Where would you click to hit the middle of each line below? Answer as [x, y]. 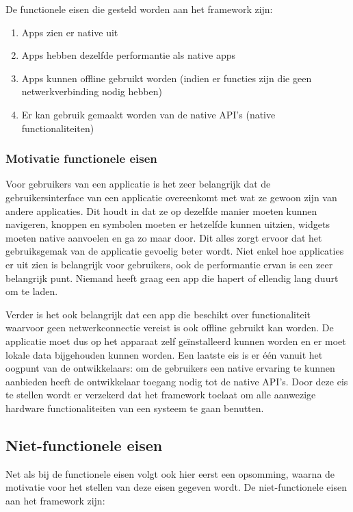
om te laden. [32, 291]
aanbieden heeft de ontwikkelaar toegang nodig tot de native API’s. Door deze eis [177, 381]
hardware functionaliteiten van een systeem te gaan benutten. [135, 408]
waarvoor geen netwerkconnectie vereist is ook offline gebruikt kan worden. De [170, 328]
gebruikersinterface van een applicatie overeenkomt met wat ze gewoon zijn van [171, 197]
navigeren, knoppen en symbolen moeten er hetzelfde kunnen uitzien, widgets [168, 224]
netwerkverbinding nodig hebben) [92, 91]
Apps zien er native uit [70, 32]
